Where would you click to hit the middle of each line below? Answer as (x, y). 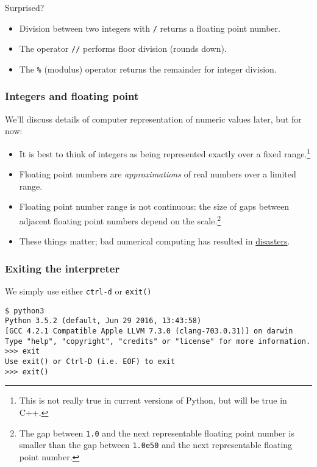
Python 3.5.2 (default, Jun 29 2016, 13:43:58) (103, 321)
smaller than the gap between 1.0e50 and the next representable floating (156, 445)
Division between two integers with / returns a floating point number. (150, 28)
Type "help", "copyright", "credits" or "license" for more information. (158, 341)
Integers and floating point (72, 96)
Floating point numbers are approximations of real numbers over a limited (158, 174)
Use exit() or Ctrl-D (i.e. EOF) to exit (90, 362)
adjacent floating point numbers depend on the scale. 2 (120, 220)
